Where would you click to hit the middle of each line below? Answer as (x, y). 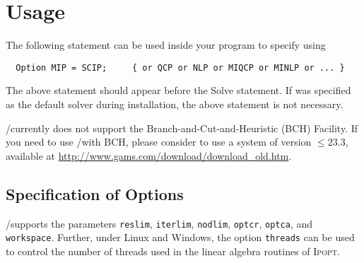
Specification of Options (95, 193)
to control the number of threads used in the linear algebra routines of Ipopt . (173, 251)
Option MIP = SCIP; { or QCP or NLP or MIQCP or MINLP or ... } (180, 68)
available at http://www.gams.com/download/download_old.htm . (149, 155)
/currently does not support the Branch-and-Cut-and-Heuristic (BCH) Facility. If (182, 128)
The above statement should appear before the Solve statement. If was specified (178, 90)
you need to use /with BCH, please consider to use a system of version (159, 142)
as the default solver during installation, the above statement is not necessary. (175, 104)
